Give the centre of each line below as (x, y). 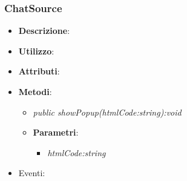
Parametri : (56, 132)
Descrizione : (44, 31)
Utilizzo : (36, 51)
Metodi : (35, 91)
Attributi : (39, 71)
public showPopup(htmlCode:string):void (107, 112)
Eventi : (32, 173)
